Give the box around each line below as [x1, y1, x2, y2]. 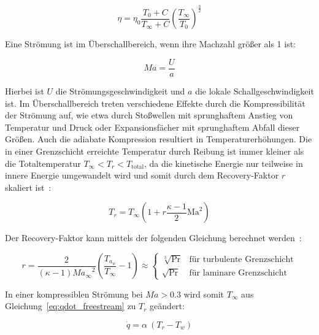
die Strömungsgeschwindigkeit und [55, 85, 185, 98]
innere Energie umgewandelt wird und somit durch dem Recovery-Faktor [5, 169, 279, 182]
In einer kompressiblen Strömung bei [5, 287, 143, 300]
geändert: [150, 299, 185, 312]
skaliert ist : [5, 180, 52, 193]
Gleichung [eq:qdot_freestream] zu [5, 299, 136, 312]
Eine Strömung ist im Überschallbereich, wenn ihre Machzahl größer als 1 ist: [5, 37, 296, 50]
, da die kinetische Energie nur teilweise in [144, 156, 303, 169]
